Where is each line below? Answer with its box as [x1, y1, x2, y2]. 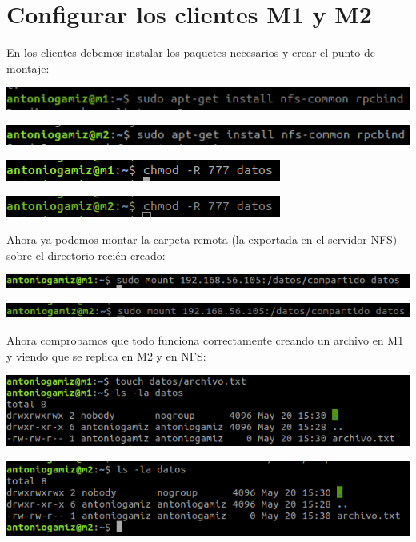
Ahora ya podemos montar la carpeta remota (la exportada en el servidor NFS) [6, 231, 398, 248]
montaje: [6, 59, 50, 76]
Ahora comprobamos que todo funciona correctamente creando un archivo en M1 [6, 331, 404, 348]
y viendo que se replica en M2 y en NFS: [6, 347, 206, 364]
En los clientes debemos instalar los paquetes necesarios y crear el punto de [6, 44, 375, 61]
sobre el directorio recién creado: [6, 246, 166, 263]
